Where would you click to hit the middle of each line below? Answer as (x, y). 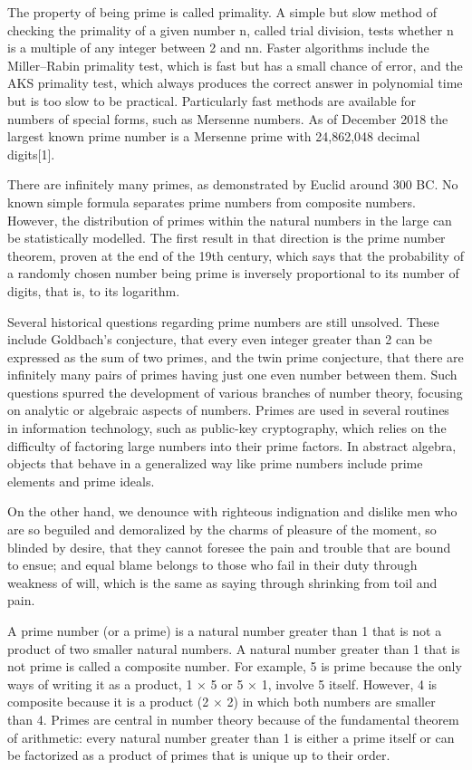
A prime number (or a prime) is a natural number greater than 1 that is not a (225, 630)
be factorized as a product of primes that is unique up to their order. (199, 755)
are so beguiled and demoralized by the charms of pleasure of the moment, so (222, 529)
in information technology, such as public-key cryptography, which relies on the (227, 428)
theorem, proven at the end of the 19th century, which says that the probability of (236, 255)
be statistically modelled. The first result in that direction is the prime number (226, 238)
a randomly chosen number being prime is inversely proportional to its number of (233, 273)
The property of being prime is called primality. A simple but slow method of (222, 12)
